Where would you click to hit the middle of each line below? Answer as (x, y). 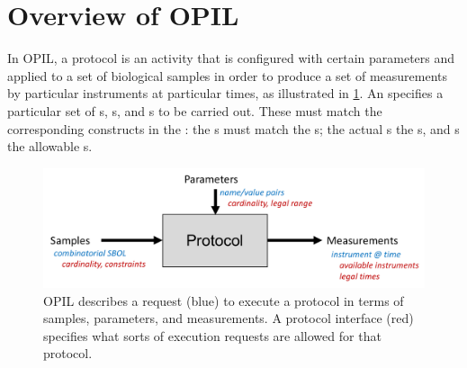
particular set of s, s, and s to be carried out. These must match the (195, 110)
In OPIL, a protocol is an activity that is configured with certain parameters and (231, 58)
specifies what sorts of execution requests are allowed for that (212, 335)
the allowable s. (50, 146)
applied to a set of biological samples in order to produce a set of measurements (228, 75)
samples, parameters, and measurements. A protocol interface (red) (229, 318)
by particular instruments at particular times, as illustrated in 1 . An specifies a (225, 93)
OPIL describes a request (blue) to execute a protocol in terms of (224, 300)
